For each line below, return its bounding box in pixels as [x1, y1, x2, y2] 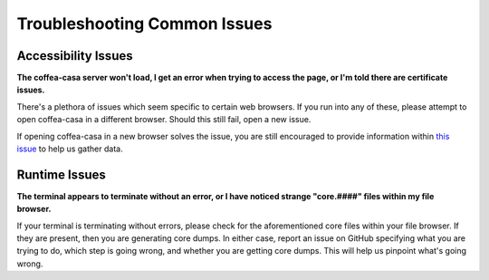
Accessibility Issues [16, 48, 133, 63]
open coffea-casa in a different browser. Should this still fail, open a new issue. [16, 114, 312, 125]
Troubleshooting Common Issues [16, 14, 273, 34]
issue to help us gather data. [16, 143, 123, 154]
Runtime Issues [16, 167, 106, 182]
